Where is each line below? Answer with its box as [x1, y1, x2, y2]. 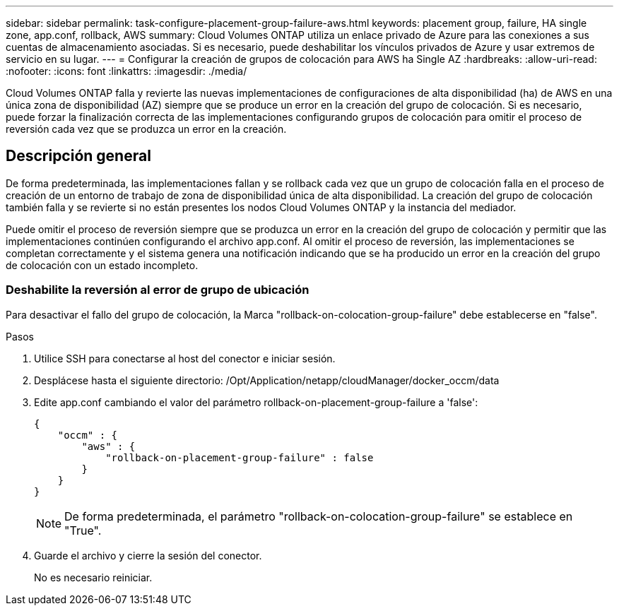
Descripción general [6, 147, 151, 165]
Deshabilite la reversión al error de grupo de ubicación [6, 283, 309, 297]
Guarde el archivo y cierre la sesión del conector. [34, 549, 262, 562]
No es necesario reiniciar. [34, 571, 153, 583]
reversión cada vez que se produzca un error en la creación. [6, 123, 287, 135]
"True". [64, 523, 102, 538]
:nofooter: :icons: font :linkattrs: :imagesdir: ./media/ [6, 65, 247, 77]
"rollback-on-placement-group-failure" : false [105, 451, 374, 463]
